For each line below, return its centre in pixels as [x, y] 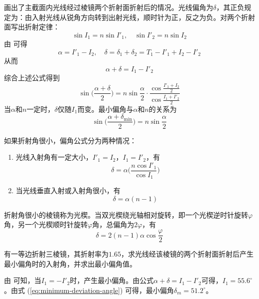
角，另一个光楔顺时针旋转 [46, 224]
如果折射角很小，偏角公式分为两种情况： [70, 140]
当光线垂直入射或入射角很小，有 [68, 190]
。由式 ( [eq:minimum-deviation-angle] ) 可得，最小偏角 [89, 290]
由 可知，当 [23, 280]
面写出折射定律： [32, 27]
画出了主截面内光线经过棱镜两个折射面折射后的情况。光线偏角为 [109, 7]
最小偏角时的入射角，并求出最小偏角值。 [70, 263]
